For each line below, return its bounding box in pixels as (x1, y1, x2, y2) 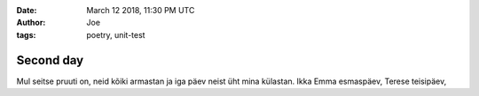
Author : (16, 18, 46, 28)
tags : (16, 29, 36, 40)
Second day (16, 53, 84, 68)
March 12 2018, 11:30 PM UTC (86, 5, 195, 15)
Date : (16, 5, 37, 15)
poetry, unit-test (86, 29, 145, 40)
